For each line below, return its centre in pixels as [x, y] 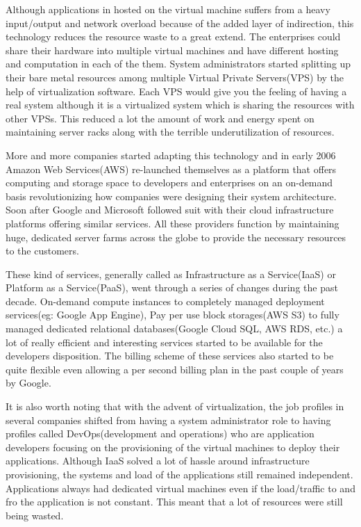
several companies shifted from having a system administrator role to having [168, 420]
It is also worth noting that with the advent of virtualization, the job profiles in [175, 406]
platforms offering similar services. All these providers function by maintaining [173, 223]
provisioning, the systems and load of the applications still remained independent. [179, 474]
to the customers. [42, 251]
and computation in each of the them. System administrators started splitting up [178, 64]
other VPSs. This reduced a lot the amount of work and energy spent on [160, 118]
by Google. [28, 383]
